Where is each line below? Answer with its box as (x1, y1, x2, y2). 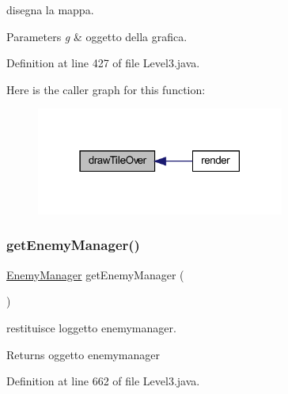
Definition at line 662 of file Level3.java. (6, 373, 200, 389)
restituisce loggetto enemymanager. (6, 319, 176, 335)
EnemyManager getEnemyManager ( (6, 266, 184, 282)
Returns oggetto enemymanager (6, 346, 161, 362)
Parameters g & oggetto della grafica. (6, 28, 188, 44)
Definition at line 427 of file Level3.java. (6, 55, 200, 71)
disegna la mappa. (6, 2, 94, 17)
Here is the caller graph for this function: (6, 81, 206, 97)
